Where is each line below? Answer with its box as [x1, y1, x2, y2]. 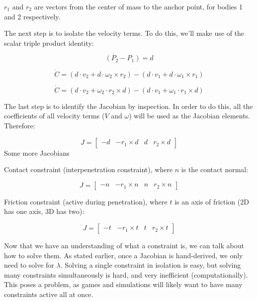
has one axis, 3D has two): [4, 206, 85, 216]
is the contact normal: [181, 164, 249, 175]
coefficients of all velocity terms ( [4, 110, 105, 121]
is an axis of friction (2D [174, 196, 249, 206]
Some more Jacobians [4, 147, 70, 158]
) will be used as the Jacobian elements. [129, 110, 251, 121]
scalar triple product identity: [4, 37, 94, 48]
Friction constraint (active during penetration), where [4, 196, 168, 206]
